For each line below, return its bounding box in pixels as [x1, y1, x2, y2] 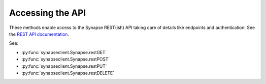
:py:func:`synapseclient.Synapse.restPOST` [21, 56, 110, 62]
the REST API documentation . [9, 31, 69, 37]
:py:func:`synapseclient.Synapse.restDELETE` [21, 70, 114, 76]
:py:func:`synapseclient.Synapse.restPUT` [21, 63, 107, 69]
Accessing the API [9, 7, 86, 18]
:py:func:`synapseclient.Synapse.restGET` [21, 49, 107, 55]
